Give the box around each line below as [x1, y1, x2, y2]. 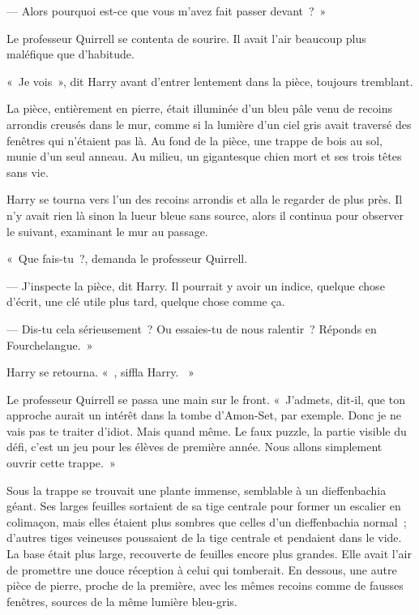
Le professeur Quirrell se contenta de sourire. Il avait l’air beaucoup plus [6, 29, 366, 46]
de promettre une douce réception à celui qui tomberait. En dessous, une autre [6, 561, 397, 578]
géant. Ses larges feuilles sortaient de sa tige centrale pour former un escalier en [6, 497, 401, 514]
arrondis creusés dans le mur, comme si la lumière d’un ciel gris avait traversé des [6, 115, 412, 132]
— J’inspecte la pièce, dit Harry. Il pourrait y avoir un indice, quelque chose [6, 277, 385, 294]
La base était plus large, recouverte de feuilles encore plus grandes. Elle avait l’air [6, 545, 412, 562]
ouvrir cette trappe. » [6, 454, 116, 471]
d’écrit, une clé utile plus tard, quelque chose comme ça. [6, 293, 285, 310]
